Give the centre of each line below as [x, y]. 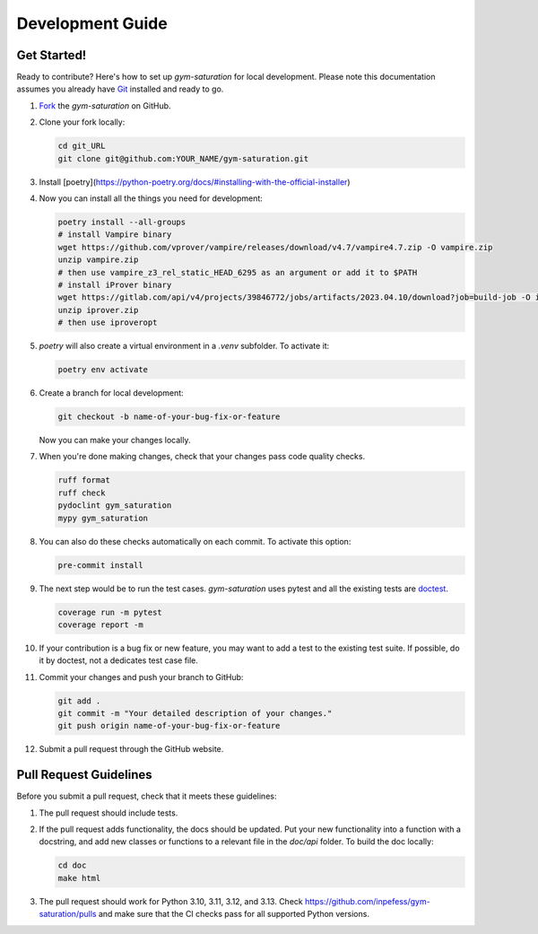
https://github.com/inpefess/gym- [368, 901]
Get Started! [52, 55]
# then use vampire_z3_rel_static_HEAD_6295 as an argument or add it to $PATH [238, 272]
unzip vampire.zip [98, 260]
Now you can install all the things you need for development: [151, 198]
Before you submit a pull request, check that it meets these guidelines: [147, 796]
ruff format [84, 480]
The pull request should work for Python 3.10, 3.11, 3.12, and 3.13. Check [171, 901]
